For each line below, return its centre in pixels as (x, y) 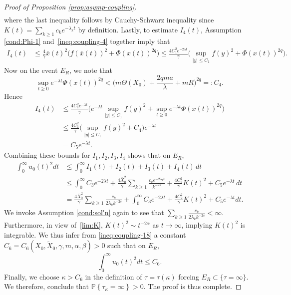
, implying (197, 225)
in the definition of (114, 276)
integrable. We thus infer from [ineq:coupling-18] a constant (95, 234)
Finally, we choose (32, 276)
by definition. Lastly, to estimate (128, 29)
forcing (189, 276)
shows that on (149, 155)
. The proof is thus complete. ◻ (192, 286)
